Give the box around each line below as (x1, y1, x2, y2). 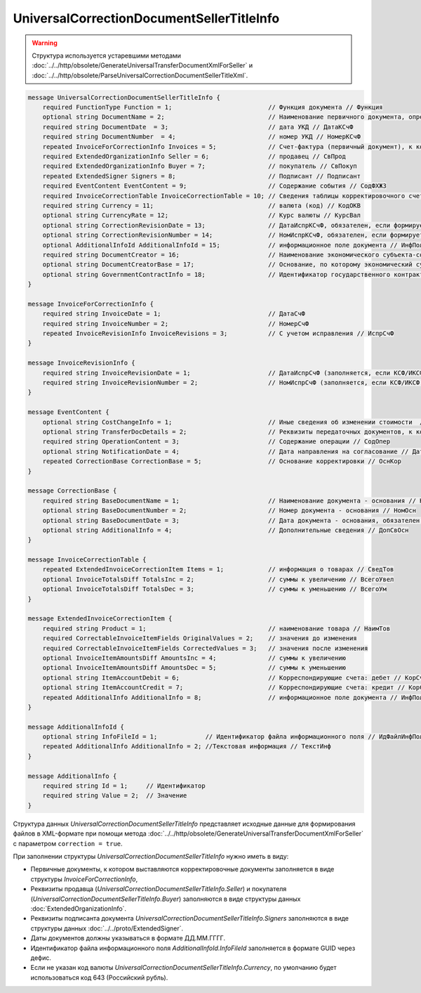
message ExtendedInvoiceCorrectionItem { (27, 615, 173, 623)
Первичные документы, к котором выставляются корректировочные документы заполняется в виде (30, 865, 335, 874)
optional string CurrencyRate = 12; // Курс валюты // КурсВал (42, 212, 361, 219)
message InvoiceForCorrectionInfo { (27, 299, 154, 308)
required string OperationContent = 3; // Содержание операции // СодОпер (42, 438, 391, 446)
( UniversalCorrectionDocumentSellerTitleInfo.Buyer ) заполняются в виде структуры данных (30, 895, 301, 903)
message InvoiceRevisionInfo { (27, 359, 136, 367)
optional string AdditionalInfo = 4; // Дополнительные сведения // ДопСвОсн (42, 526, 409, 534)
